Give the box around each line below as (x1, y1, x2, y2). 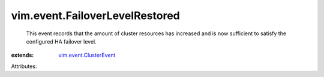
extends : (11, 51, 34, 59)
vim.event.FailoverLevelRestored (11, 9, 180, 22)
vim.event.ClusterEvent (58, 51, 116, 59)
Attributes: (11, 63, 37, 70)
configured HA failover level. (26, 38, 97, 45)
